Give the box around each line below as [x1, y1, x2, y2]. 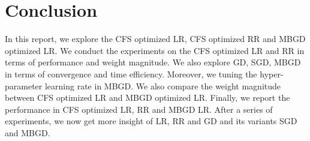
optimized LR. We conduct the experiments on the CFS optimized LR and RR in [5, 44, 305, 56]
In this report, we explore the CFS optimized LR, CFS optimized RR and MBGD [5, 32, 306, 45]
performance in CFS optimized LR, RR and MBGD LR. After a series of [5, 103, 273, 115]
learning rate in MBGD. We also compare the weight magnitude [44, 79, 281, 92]
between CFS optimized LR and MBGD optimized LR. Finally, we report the [5, 91, 290, 104]
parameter [5, 79, 43, 92]
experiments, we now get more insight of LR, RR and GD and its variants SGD [5, 115, 297, 127]
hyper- [260, 67, 284, 80]
